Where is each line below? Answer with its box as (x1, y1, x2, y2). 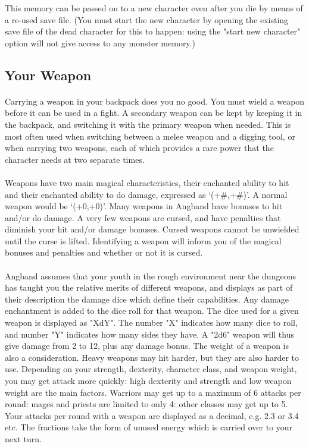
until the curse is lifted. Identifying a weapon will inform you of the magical (5, 234, 282, 247)
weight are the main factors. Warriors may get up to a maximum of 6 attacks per (5, 386, 301, 398)
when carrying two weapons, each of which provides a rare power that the (5, 141, 274, 154)
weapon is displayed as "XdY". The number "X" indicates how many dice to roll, (5, 316, 298, 329)
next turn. (5, 432, 42, 445)
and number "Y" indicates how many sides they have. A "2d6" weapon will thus (5, 328, 294, 340)
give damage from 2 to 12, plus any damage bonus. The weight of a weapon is (5, 339, 289, 352)
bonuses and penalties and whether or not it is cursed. (5, 246, 203, 259)
